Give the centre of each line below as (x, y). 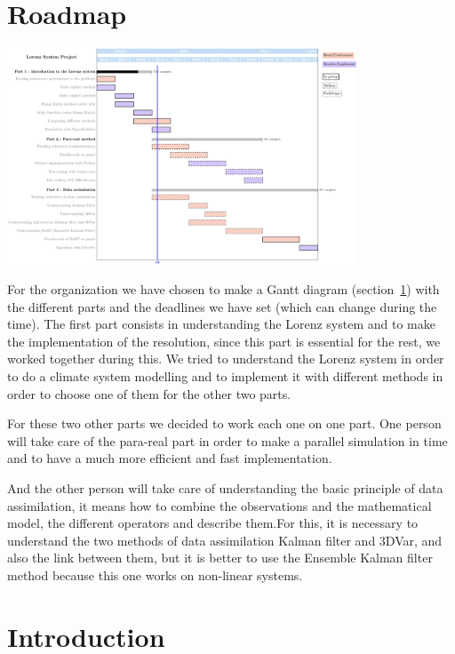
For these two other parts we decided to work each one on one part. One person (224, 423)
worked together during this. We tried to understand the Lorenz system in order (226, 359)
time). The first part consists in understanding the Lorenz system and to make (221, 324)
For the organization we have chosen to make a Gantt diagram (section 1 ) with (224, 289)
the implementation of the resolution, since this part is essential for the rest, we (224, 341)
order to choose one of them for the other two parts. (149, 393)
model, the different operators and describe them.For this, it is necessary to (213, 523)
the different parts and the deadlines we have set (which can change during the (222, 306)
